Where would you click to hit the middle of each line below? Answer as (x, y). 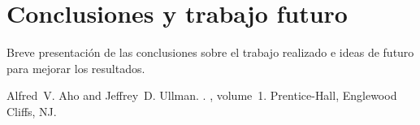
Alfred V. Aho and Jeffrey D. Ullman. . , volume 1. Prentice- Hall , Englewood (202, 95)
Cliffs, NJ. (32, 111)
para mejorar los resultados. (76, 68)
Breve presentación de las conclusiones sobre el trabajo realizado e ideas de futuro (210, 52)
